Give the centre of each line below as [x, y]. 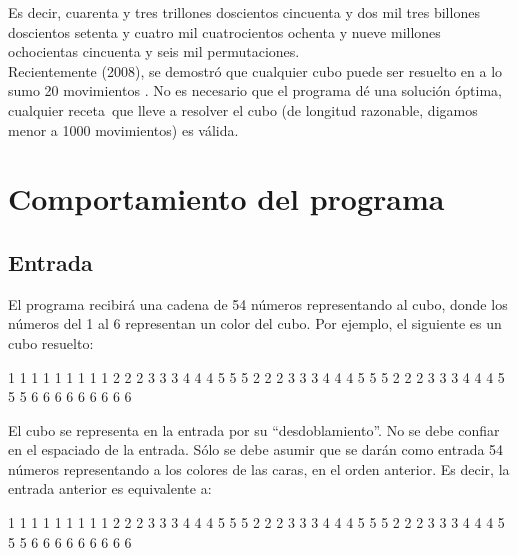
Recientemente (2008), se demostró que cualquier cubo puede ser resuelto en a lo [255, 70]
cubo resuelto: [51, 342]
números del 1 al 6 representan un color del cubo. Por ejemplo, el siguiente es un [255, 323]
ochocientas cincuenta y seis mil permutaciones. [154, 51]
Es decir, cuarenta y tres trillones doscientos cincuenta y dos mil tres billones [244, 12]
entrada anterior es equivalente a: [110, 488]
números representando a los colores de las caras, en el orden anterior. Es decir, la [259, 468]
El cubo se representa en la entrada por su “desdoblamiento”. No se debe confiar [254, 429]
